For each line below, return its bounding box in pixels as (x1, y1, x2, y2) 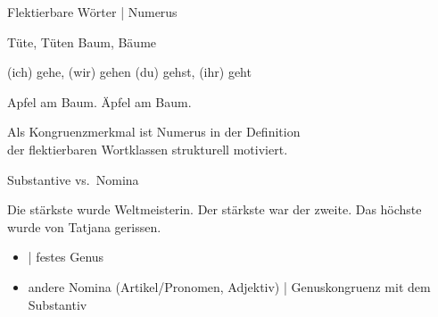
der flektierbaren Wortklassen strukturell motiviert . (7, 139, 288, 158)
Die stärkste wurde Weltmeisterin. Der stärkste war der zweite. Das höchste (7, 200, 422, 219)
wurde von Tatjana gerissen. (7, 217, 161, 236)
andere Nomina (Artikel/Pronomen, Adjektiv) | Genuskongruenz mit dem (28, 277, 431, 296)
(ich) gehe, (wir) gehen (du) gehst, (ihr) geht (7, 63, 252, 81)
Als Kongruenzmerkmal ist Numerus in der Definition (7, 122, 301, 141)
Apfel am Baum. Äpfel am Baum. (7, 92, 192, 111)
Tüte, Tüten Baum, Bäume (7, 32, 157, 51)
